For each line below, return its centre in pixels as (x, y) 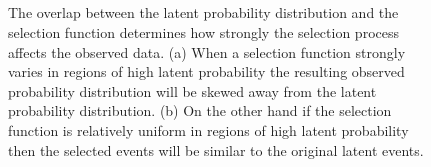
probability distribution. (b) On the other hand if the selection (200, 110)
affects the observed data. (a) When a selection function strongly (207, 51)
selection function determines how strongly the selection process (203, 31)
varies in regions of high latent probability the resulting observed (206, 71)
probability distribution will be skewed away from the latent (192, 90)
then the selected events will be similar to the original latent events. (216, 149)
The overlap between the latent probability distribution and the (203, 12)
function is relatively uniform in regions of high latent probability (208, 129)
